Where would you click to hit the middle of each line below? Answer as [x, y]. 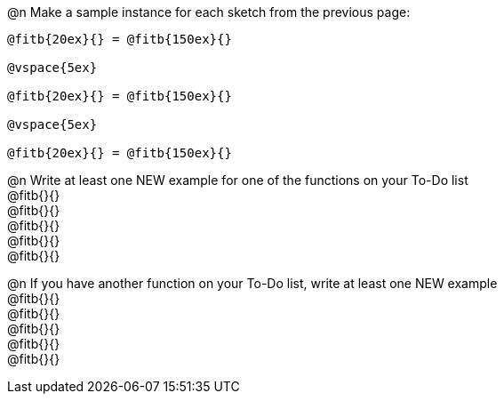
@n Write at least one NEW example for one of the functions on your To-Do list [238, 180]
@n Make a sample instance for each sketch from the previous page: [209, 12]
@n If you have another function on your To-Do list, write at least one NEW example [252, 283]
